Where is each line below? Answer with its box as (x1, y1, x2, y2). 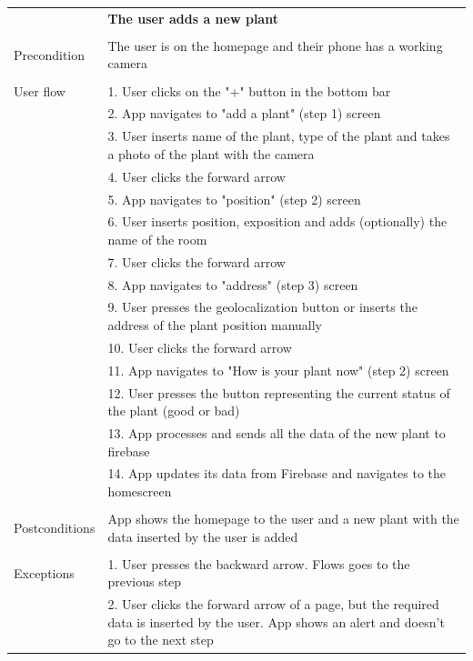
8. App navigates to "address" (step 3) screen (107, 275, 358, 294)
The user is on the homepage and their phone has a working (107, 35, 443, 55)
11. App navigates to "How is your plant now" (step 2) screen (107, 360, 449, 379)
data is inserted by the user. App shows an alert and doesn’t (107, 612, 445, 631)
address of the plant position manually (107, 315, 322, 335)
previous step (107, 572, 182, 591)
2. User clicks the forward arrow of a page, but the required (107, 595, 439, 614)
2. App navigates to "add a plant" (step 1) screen (107, 104, 381, 123)
